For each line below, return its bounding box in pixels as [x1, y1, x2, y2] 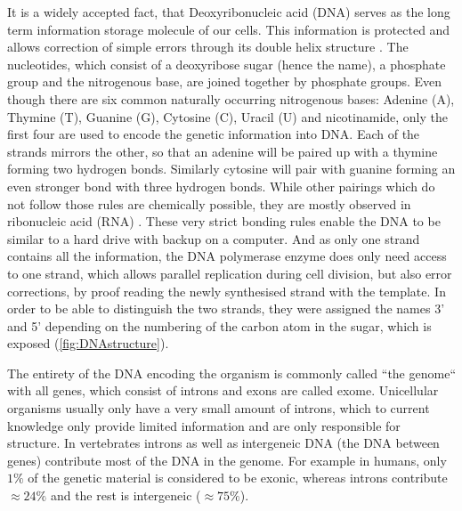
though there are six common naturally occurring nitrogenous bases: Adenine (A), [7, 89, 455, 108]
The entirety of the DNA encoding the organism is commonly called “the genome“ [7, 363, 456, 382]
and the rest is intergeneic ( [50, 486, 201, 505]
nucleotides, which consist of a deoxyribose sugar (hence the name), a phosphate [7, 54, 446, 73]
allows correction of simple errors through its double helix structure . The [7, 37, 409, 56]
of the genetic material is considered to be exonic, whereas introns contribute [28, 468, 448, 487]
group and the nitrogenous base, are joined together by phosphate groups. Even [7, 72, 442, 91]
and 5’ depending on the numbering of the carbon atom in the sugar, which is [7, 316, 432, 335]
